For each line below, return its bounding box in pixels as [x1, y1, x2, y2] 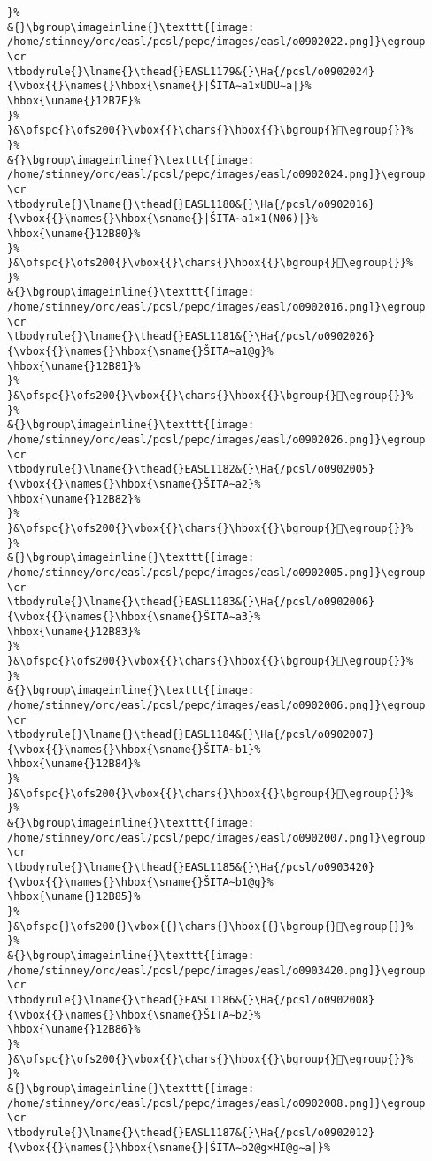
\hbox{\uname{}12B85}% [7, 890, 141, 903]
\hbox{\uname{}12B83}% [7, 625, 141, 638]
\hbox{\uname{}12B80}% [7, 227, 141, 240]
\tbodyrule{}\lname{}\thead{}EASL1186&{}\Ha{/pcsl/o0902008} [7, 993, 375, 1006]
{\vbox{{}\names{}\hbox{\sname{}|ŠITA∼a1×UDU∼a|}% [7, 80, 312, 93]
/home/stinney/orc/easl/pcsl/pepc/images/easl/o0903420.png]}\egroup [7, 964, 426, 977]
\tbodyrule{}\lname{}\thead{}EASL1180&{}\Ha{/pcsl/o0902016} [7, 197, 375, 211]
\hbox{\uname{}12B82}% [7, 492, 141, 505]
